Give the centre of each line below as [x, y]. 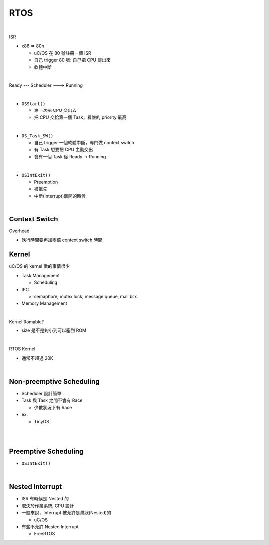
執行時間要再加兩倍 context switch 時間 [62, 240]
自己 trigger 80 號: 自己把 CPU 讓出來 [72, 60]
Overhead [19, 231]
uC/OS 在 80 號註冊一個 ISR [63, 53]
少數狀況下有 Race [53, 407]
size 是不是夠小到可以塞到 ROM [54, 330]
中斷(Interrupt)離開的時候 [60, 196]
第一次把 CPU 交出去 [55, 110]
